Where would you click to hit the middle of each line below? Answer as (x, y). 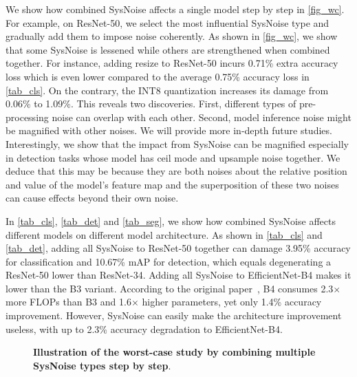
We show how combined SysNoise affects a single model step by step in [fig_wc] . (175, 9)
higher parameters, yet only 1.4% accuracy (232, 302)
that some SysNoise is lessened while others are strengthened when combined (168, 49)
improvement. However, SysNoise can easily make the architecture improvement (174, 315)
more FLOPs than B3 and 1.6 (68, 302)
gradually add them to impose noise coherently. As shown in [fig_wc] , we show (172, 36)
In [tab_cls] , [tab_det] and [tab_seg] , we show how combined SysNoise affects (171, 220)
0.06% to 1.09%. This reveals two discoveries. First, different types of (151, 104)
